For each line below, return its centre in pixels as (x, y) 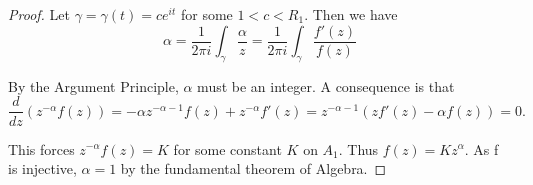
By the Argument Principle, (93, 85)
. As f (481, 148)
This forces (41, 148)
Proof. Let (39, 14)
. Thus (358, 148)
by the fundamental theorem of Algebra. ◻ (253, 168)
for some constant (227, 148)
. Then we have (351, 14)
